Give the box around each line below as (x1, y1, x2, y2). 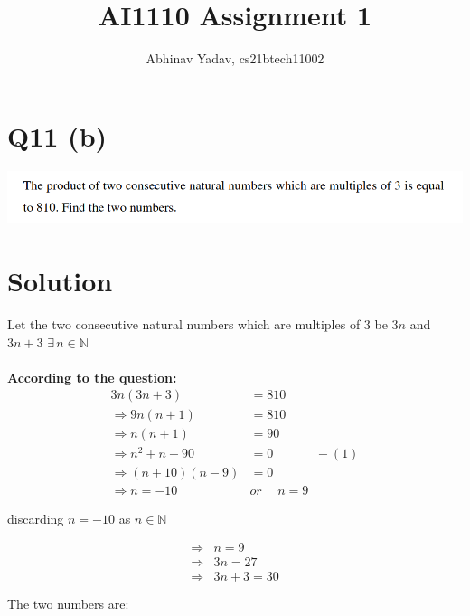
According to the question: (7, 367, 177, 386)
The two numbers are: (7, 594, 129, 613)
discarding (7, 508, 64, 527)
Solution (7, 262, 113, 299)
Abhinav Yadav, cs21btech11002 (146, 49, 324, 68)
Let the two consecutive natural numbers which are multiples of (7, 315, 361, 334)
